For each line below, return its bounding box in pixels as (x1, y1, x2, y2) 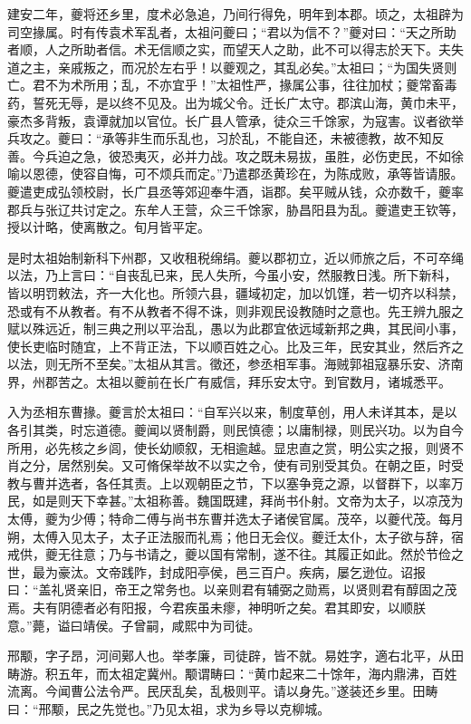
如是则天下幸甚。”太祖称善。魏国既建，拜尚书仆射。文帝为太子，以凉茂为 (32, 491, 464, 510)
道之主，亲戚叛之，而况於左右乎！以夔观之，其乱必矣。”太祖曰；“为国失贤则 (7, 57, 457, 76)
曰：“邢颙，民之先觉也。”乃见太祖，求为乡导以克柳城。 (7, 699, 331, 718)
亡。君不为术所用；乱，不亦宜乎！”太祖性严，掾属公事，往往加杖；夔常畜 (7, 75, 445, 94)
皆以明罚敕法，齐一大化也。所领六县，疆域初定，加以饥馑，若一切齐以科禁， (7, 283, 464, 302)
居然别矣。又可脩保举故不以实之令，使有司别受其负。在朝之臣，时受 (57, 456, 464, 475)
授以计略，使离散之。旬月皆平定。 (7, 217, 210, 237)
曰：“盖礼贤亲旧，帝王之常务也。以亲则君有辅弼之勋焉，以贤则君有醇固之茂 (7, 580, 457, 599)
